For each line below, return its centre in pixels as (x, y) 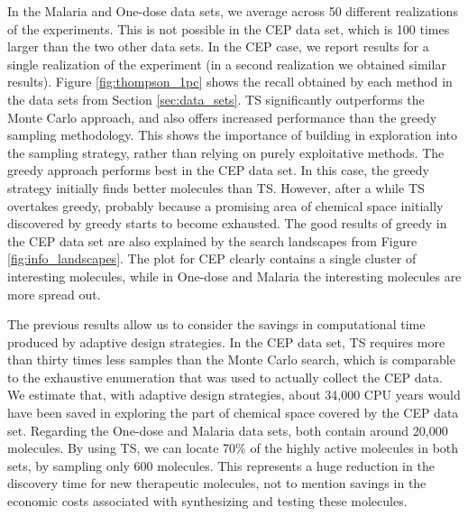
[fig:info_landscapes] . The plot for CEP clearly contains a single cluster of (212, 258)
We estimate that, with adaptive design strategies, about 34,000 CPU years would (234, 395)
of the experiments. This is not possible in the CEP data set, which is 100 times (229, 28)
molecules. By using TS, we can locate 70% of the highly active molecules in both (233, 448)
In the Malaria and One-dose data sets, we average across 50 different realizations (233, 11)
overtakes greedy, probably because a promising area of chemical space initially (225, 205)
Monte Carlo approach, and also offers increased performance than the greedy (222, 117)
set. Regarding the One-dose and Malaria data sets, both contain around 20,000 (228, 430)
